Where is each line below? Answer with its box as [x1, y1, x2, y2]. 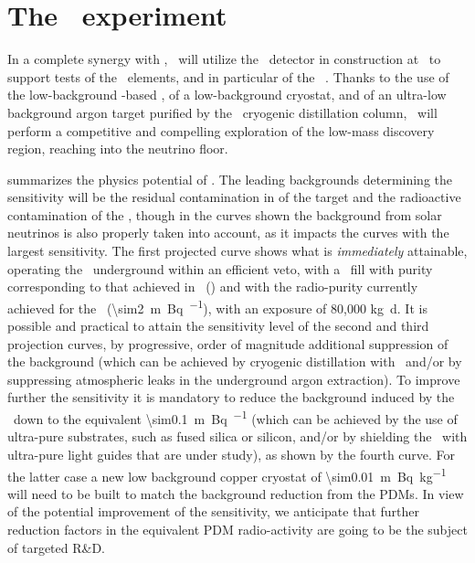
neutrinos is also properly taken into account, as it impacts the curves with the [7, 223, 449, 242]
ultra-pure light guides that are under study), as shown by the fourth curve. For [7, 444, 456, 463]
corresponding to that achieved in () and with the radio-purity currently [7, 277, 418, 296]
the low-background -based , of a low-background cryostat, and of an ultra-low [7, 85, 447, 104]
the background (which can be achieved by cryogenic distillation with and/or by [7, 352, 462, 371]
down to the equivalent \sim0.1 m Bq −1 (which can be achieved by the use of [13, 407, 458, 428]
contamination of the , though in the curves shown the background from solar [7, 205, 442, 224]
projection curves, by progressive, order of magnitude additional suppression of [7, 334, 449, 353]
